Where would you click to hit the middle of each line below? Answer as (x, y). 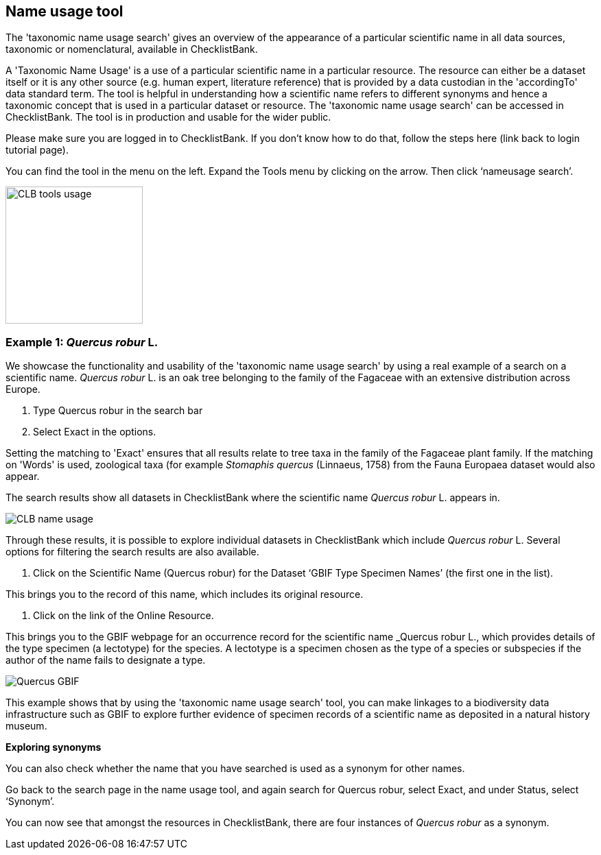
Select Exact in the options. (95, 432)
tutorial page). (37, 150)
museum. (26, 726)
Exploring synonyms (54, 747)
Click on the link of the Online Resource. (123, 616)
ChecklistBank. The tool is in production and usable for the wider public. (168, 117)
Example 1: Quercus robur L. (82, 342)
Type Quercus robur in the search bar (118, 411)
